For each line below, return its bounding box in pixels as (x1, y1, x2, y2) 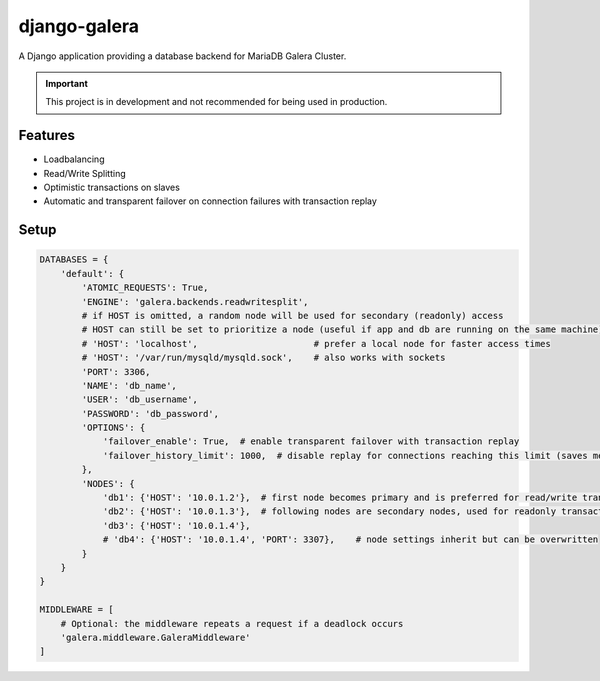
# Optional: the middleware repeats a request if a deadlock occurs (60, 618, 404, 629)
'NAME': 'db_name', (81, 380, 177, 391)
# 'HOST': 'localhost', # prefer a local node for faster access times (81, 338, 552, 349)
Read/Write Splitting (43, 167, 126, 179)
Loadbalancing (43, 153, 105, 165)
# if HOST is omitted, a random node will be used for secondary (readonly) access (81, 310, 504, 321)
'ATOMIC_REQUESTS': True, (81, 282, 209, 294)
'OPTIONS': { (81, 422, 146, 434)
